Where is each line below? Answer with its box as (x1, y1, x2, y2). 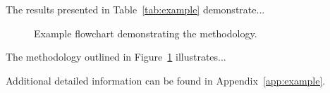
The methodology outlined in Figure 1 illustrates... (6, 49, 226, 64)
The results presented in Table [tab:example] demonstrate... (6, 2, 265, 16)
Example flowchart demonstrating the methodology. (34, 25, 257, 40)
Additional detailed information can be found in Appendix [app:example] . (6, 73, 326, 87)
